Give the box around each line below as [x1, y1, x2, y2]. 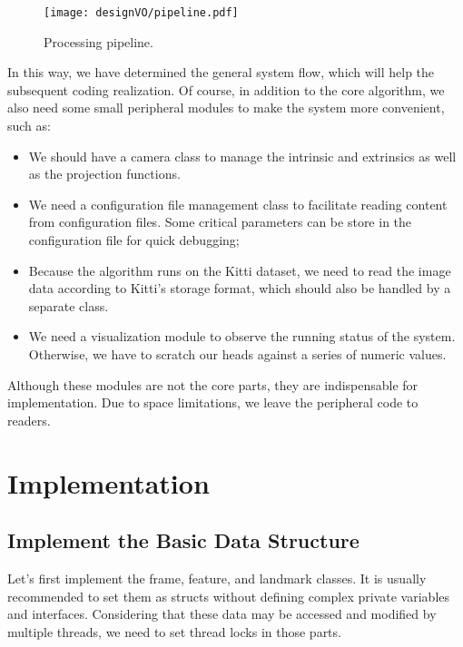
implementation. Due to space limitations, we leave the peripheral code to [7, 393, 419, 412]
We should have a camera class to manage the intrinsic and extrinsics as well [28, 146, 457, 165]
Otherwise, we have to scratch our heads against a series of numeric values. [28, 344, 447, 363]
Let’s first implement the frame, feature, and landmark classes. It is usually [7, 568, 427, 587]
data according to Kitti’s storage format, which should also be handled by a [28, 279, 451, 298]
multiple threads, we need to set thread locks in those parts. [7, 622, 341, 641]
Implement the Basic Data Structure [7, 526, 360, 554]
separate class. [28, 296, 109, 315]
